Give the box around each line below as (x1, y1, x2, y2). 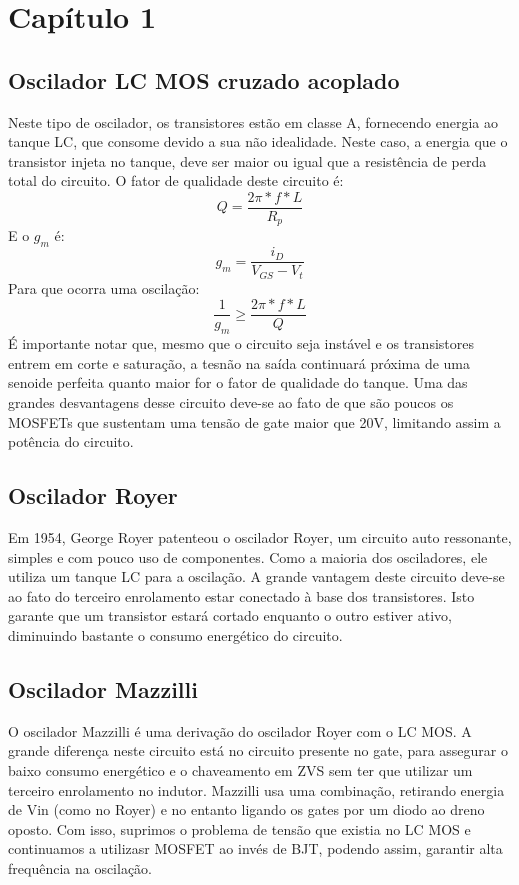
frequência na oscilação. (8, 857, 153, 878)
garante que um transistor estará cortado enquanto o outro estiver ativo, (8, 605, 452, 626)
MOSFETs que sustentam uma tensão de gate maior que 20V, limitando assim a (8, 411, 501, 432)
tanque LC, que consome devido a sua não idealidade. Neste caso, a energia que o (8, 131, 508, 152)
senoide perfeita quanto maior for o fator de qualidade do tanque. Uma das (8, 372, 468, 393)
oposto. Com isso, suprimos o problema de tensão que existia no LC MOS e (8, 818, 471, 839)
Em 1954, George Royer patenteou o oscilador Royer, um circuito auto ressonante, (8, 527, 512, 547)
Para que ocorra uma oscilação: (8, 277, 200, 298)
